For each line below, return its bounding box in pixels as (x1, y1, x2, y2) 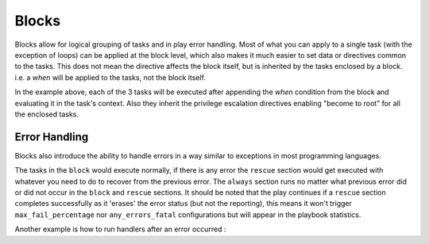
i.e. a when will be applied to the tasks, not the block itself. (14, 72, 207, 82)
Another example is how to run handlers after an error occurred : (14, 224, 226, 234)
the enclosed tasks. (14, 109, 79, 119)
